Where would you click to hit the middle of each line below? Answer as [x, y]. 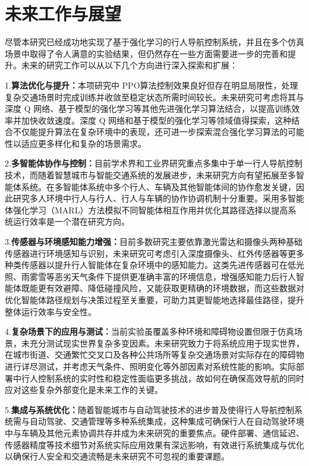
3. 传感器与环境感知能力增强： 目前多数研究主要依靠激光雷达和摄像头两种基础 [154, 242]
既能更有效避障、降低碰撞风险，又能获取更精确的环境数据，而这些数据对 [163, 288]
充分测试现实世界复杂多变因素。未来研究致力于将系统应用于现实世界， [167, 343]
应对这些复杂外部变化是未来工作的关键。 [84, 390]
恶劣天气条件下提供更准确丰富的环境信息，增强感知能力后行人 [175, 276]
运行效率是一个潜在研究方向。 [71, 221]
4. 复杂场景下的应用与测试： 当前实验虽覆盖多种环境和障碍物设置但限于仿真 [149, 331]
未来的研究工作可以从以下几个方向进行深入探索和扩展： [129, 65]
